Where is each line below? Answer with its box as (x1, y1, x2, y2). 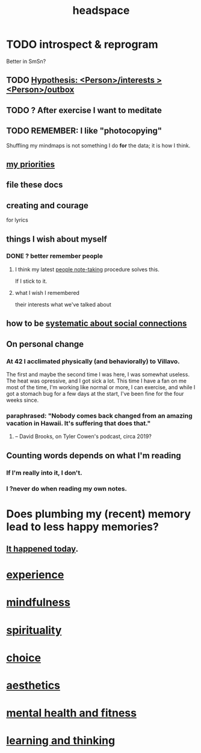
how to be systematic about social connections (6, 318, 187, 329)
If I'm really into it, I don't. (6, 468, 82, 477)
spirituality (6, 623, 62, 637)
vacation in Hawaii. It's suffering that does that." (6, 419, 151, 427)
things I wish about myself (6, 234, 107, 244)
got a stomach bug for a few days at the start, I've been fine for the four (6, 390, 184, 397)
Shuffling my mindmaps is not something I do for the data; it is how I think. (6, 141, 191, 149)
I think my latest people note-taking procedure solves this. (14, 265, 159, 273)
